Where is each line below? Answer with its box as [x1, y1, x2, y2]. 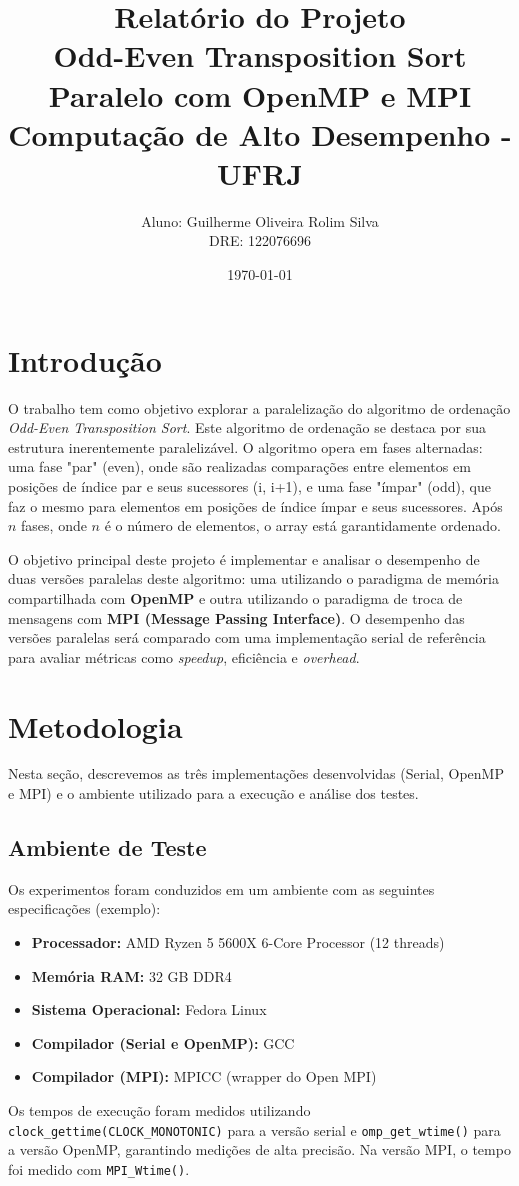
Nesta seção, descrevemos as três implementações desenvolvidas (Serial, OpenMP [8, 763, 504, 784]
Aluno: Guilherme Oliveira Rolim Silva [141, 210, 379, 231]
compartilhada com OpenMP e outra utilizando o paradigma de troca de [8, 587, 463, 608]
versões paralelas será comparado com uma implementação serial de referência [8, 627, 486, 648]
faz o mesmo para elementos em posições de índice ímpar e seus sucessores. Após [8, 495, 503, 516]
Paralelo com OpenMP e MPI [48, 74, 472, 115]
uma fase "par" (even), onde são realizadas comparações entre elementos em [8, 456, 471, 477]
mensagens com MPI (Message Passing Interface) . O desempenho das [8, 607, 465, 628]
